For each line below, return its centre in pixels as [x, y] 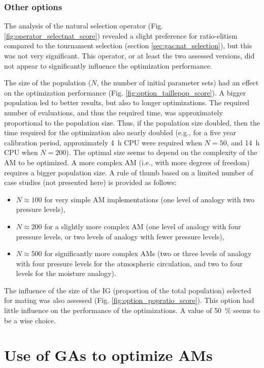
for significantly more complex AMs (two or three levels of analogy [148, 253]
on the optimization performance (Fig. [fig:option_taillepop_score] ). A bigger [125, 92]
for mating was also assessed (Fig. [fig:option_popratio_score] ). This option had [129, 300]
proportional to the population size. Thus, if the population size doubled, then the [132, 122]
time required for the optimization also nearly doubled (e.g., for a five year [120, 132]
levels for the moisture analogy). [66, 273]
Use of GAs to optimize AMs [108, 355]
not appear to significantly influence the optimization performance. [108, 65]
